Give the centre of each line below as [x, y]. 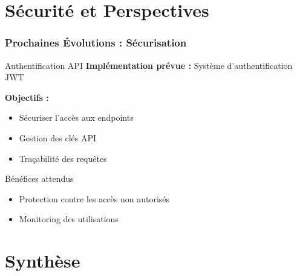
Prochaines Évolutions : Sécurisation [96, 43]
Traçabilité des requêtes [63, 158]
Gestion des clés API [58, 137]
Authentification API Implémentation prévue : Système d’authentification [149, 65]
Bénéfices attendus [39, 178]
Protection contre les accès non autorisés [94, 198]
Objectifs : [27, 97]
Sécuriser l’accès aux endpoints [76, 117]
